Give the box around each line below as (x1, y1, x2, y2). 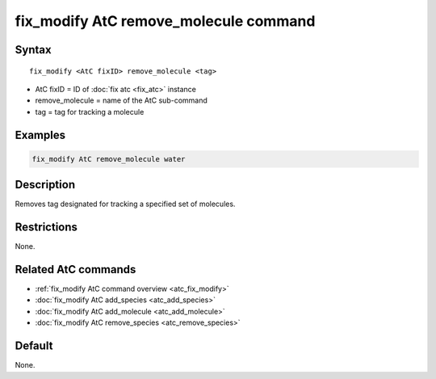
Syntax (15, 43, 52, 57)
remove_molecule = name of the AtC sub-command (35, 95, 208, 105)
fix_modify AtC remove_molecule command (15, 12, 316, 30)
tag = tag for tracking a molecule (35, 107, 145, 116)
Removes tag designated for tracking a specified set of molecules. (15, 199, 236, 209)
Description (15, 178, 76, 192)
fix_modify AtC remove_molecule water (31, 154, 186, 163)
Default (15, 339, 53, 353)
